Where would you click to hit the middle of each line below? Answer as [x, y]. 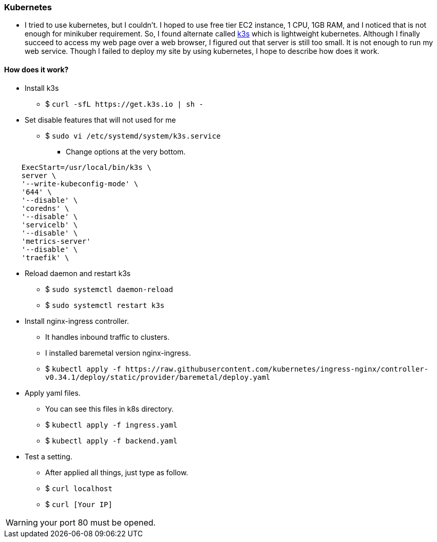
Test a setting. [49, 456]
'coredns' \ [45, 208]
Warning [22, 522]
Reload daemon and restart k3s [78, 273]
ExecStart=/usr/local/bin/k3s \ [86, 167]
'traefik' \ [45, 257]
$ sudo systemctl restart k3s [105, 305]
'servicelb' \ [50, 225]
